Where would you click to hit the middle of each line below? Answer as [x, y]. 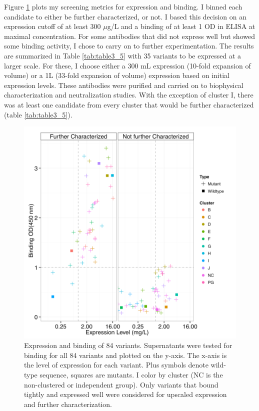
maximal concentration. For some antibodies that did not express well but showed [129, 36]
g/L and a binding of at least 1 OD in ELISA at [181, 26]
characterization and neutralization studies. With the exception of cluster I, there [129, 95]
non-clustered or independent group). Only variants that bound [121, 384]
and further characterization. [68, 404]
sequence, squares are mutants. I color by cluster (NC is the [131, 375]
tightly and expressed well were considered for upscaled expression [125, 394]
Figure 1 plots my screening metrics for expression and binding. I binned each [123, 6]
